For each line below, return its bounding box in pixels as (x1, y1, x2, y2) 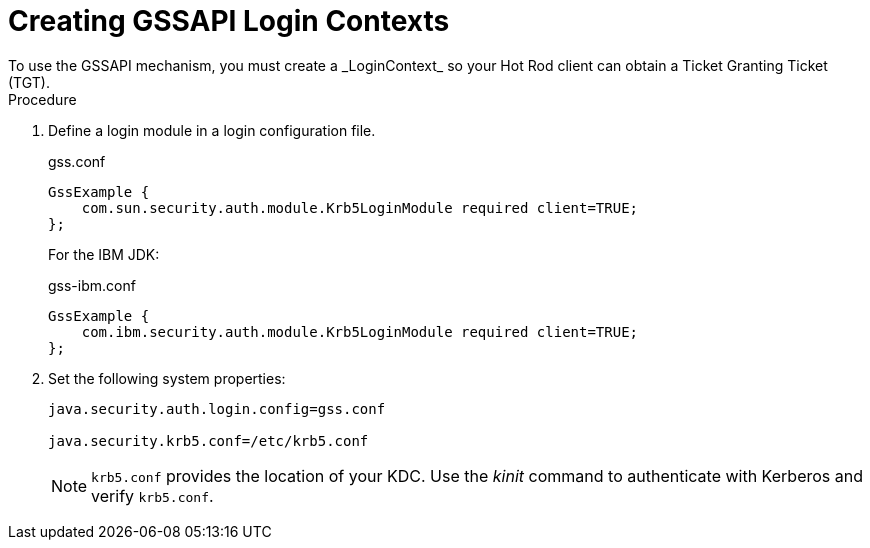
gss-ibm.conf (48, 276, 136, 294)
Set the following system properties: (48, 369, 286, 387)
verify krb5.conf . (91, 485, 214, 506)
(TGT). (8, 73, 50, 91)
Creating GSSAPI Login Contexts (8, 4, 450, 38)
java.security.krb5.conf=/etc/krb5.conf (48, 432, 369, 449)
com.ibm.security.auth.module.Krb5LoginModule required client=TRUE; (81, 323, 639, 340)
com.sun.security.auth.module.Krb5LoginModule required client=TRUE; (81, 199, 639, 216)
